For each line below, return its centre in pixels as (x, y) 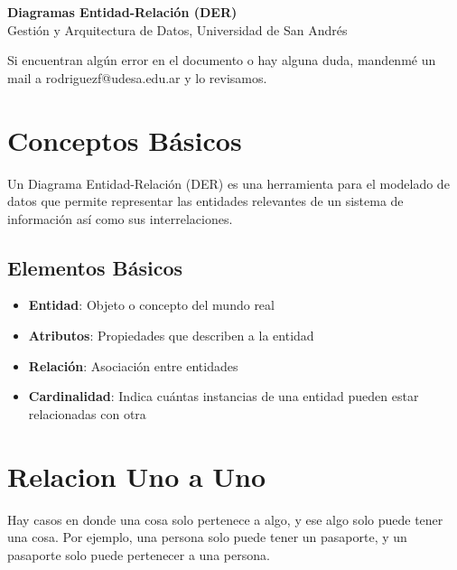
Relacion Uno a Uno (137, 476)
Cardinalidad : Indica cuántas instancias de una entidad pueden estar (224, 396)
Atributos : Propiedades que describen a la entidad (171, 336)
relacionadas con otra (87, 413)
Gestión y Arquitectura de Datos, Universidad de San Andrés (177, 29)
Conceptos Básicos (125, 140)
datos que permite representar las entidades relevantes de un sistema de (205, 201)
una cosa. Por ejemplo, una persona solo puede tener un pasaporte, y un (207, 537)
